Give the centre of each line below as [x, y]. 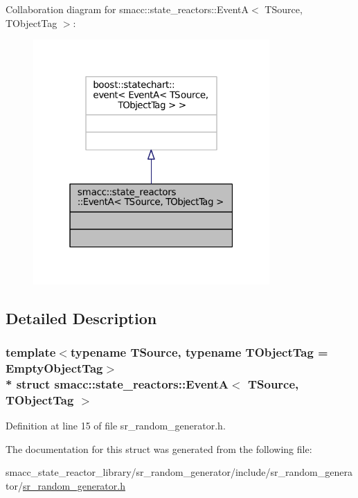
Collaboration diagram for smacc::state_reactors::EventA [127, 9]
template [31, 352]
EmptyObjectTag [54, 367]
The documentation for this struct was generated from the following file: [159, 448]
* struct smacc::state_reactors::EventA [117, 383]
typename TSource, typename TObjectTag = [199, 352]
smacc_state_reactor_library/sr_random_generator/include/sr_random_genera [179, 472]
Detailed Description [81, 318]
